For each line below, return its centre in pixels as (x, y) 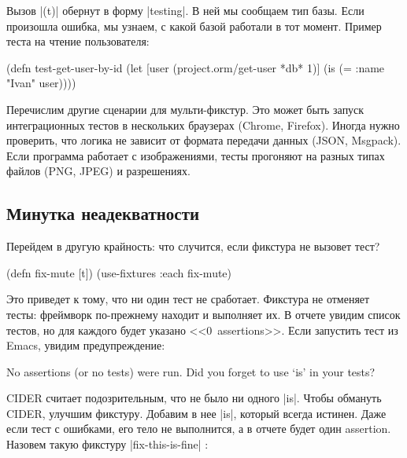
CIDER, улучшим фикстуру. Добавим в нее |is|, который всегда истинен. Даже (196, 413)
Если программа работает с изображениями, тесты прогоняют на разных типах (196, 155)
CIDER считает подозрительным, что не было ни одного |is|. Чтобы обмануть (194, 398)
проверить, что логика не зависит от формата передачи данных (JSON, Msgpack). (204, 140)
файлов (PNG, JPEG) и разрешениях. (98, 171)
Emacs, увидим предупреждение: (86, 345)
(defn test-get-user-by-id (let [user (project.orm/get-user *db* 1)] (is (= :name (196, 67)
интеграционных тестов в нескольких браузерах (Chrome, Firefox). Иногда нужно (203, 125)
